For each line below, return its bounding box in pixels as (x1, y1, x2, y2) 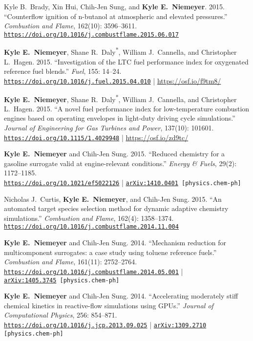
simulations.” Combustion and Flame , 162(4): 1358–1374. (4, 213, 174, 223)
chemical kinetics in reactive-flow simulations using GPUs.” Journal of (4, 300, 213, 310)
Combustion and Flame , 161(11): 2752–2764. (4, 256, 137, 267)
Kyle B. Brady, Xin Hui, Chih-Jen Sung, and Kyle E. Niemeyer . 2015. (4, 1, 225, 11)
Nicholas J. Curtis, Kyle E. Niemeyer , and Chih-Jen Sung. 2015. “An (4, 193, 222, 204)
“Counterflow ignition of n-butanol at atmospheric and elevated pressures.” (4, 11, 228, 21)
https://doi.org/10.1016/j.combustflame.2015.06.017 (4, 31, 179, 38)
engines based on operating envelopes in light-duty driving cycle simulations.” (4, 113, 235, 123)
